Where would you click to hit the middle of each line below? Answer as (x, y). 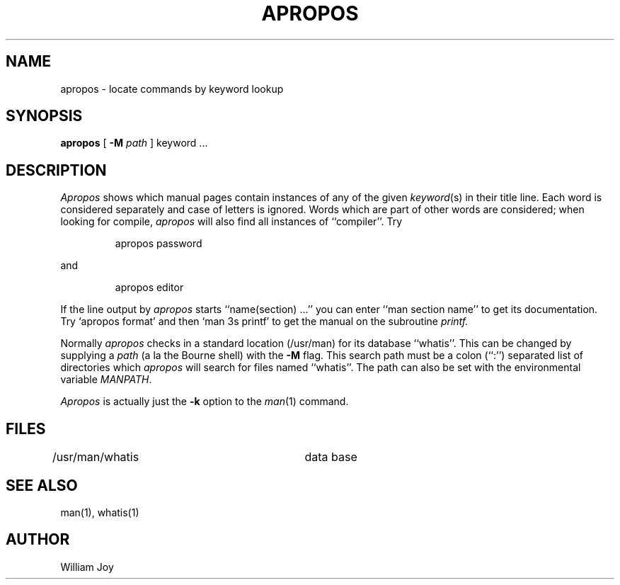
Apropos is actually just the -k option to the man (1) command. (205, 402)
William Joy (87, 567)
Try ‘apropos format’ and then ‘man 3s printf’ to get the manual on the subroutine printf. (264, 322)
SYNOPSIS (44, 116)
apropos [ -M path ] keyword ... (134, 143)
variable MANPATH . (106, 380)
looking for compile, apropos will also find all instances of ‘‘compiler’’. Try (231, 222)
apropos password (159, 244)
